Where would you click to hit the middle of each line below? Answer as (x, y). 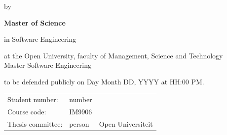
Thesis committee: (35, 124)
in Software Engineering (40, 39)
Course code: (27, 112)
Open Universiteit (126, 124)
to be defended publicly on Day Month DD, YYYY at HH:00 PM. (104, 81)
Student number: (33, 99)
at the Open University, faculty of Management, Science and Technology (113, 55)
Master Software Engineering (48, 65)
